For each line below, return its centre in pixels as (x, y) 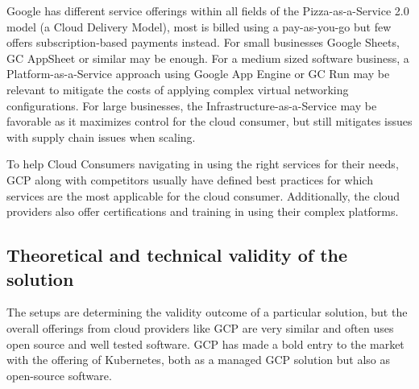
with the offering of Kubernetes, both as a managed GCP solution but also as (198, 360)
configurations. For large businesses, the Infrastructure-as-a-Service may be (192, 105)
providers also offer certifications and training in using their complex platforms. (203, 211)
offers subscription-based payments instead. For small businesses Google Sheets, (203, 42)
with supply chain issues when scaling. (101, 137)
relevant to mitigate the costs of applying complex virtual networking (178, 89)
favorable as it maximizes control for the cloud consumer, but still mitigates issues (209, 121)
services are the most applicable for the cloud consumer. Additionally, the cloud (203, 195)
